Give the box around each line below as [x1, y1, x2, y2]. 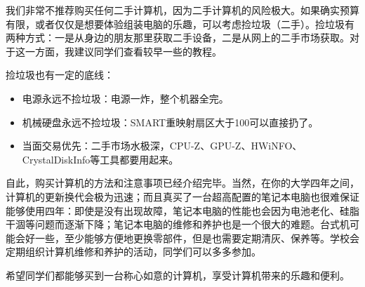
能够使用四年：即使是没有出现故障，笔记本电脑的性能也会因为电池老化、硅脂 [6, 203, 359, 218]
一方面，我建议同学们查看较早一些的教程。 [25, 44, 222, 58]
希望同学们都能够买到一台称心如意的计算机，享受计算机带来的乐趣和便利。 [6, 267, 350, 282]
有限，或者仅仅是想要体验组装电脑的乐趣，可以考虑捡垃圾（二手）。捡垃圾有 [6, 16, 354, 31]
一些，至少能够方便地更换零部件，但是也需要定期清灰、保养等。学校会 [34, 230, 359, 245]
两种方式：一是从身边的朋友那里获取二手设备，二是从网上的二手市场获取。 [6, 30, 350, 45]
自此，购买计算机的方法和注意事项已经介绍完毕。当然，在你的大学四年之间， [6, 175, 359, 190]
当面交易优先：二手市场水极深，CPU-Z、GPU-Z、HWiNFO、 [22, 138, 303, 153]
